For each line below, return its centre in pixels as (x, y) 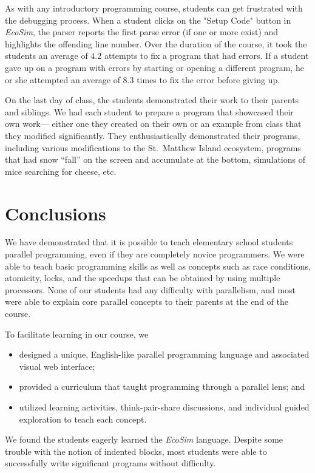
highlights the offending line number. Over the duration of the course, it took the (156, 43)
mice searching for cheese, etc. (61, 171)
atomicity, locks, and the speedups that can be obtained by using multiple (143, 278)
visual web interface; (57, 366)
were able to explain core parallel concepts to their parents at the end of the (147, 301)
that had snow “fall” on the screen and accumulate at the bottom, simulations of (155, 159)
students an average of (46, 56)
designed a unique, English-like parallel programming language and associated (164, 354)
